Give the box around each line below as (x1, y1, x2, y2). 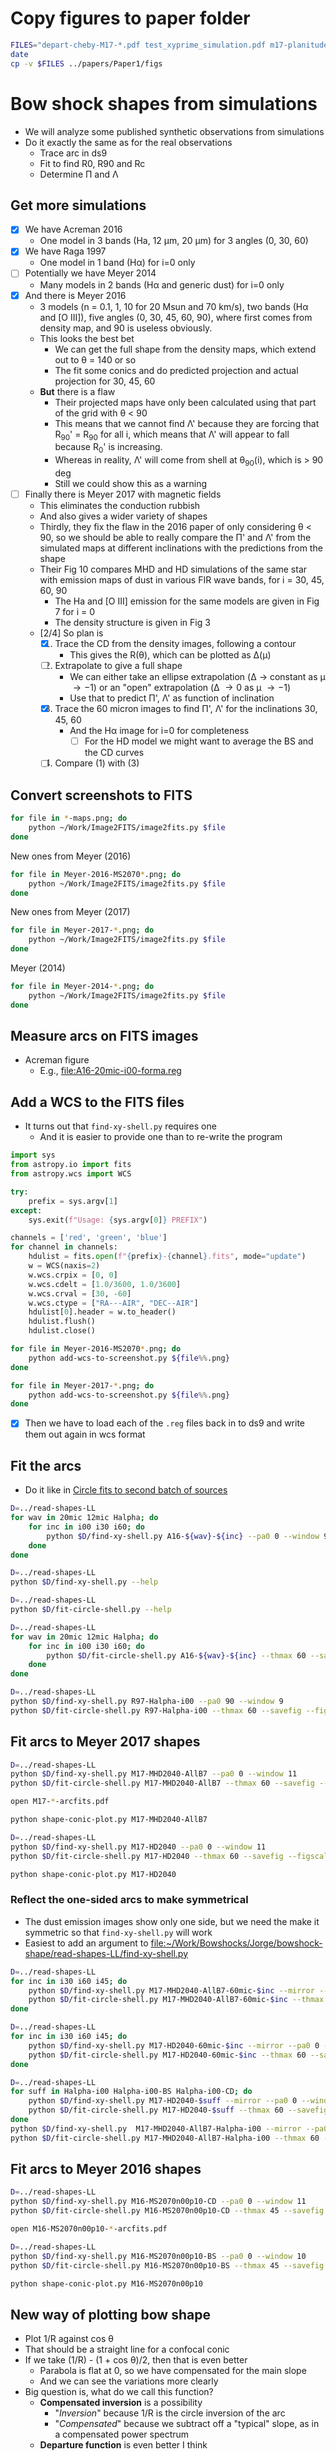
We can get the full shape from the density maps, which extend (54, 343, 317, 355)
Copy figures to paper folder (10, 7, 251, 30)
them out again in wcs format (24, 1428, 146, 1441)
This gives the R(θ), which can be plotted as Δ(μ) (69, 649, 272, 661)
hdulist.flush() (28, 1317, 97, 1327)
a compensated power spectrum (54, 2428, 190, 2441)
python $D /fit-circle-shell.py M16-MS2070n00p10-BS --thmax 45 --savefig (10, 2260, 325, 2271)
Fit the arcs (10, 1457, 82, 1474)
